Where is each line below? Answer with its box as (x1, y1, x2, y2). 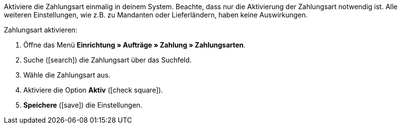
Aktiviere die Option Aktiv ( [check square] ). (23, 86, 163, 94)
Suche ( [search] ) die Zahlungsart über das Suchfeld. (23, 56, 192, 64)
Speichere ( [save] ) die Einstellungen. (23, 101, 142, 109)
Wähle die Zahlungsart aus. (23, 71, 111, 79)
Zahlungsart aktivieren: (4, 26, 78, 34)
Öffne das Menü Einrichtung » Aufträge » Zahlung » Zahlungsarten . (23, 41, 246, 49)
